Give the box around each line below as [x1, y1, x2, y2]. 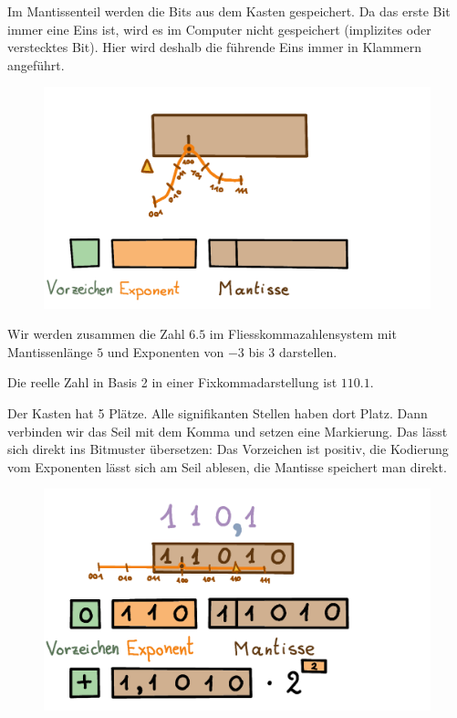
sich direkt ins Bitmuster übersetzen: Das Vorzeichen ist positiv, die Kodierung [7, 439, 449, 459]
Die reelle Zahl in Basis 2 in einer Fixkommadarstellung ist [7, 373, 338, 392]
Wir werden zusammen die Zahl [7, 324, 185, 343]
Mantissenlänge [7, 342, 93, 361]
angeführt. [7, 55, 65, 74]
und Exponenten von [107, 342, 224, 361]
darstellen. [278, 342, 338, 361]
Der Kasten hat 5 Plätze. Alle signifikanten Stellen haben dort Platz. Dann [7, 403, 428, 422]
